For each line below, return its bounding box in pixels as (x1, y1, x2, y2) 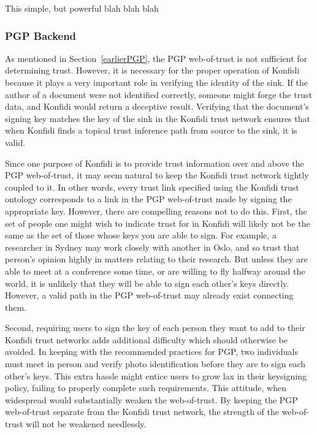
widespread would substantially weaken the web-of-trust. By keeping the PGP (5, 393, 298, 406)
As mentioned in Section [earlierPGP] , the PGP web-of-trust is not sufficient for (5, 51, 308, 64)
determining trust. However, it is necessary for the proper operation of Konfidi (5, 64, 300, 77)
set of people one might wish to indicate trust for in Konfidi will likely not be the (5, 216, 310, 229)
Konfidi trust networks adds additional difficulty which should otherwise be (5, 333, 288, 346)
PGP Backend (5, 28, 77, 43)
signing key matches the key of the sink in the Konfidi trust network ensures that (5, 112, 310, 124)
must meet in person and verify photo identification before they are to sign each (5, 357, 305, 370)
